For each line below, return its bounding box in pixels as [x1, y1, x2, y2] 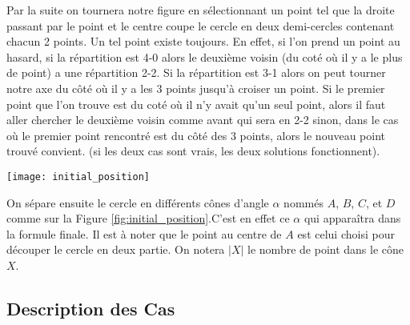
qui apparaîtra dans [303, 210, 401, 227]
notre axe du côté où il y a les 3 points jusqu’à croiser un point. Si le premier [6, 79, 385, 96]
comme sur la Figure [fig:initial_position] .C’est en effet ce [6, 210, 290, 227]
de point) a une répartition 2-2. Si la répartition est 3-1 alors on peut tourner [6, 64, 386, 81]
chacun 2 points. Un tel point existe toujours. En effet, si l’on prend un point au [6, 33, 400, 50]
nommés [283, 194, 324, 211]
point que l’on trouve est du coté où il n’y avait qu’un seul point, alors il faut [6, 95, 386, 112]
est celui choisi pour [297, 225, 395, 242]
